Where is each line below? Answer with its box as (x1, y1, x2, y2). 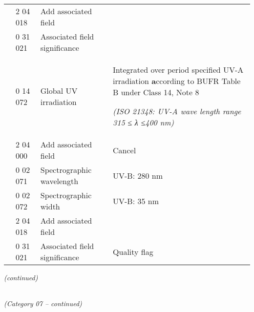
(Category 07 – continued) (4, 298, 82, 309)
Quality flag (113, 246, 153, 257)
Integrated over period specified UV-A (113, 64, 244, 75)
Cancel (113, 144, 136, 156)
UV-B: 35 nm (113, 195, 159, 207)
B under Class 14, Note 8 (113, 86, 199, 98)
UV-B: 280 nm (113, 169, 163, 181)
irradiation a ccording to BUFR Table (113, 75, 241, 86)
